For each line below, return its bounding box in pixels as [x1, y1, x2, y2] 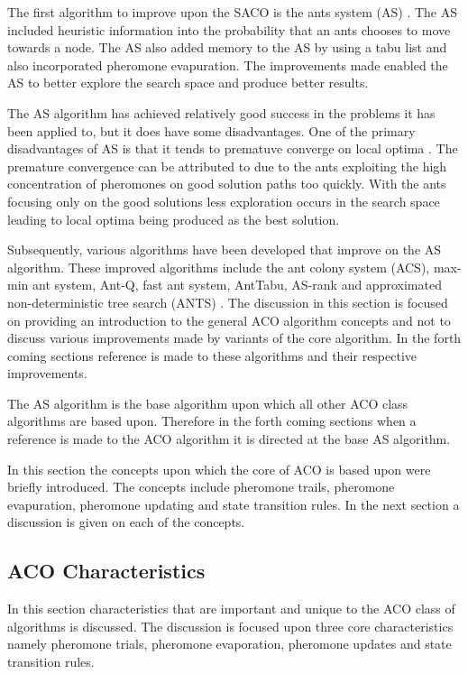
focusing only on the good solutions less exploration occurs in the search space [7, 191, 440, 210]
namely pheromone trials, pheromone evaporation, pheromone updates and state [7, 634, 452, 653]
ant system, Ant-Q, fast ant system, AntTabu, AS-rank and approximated [32, 275, 442, 294]
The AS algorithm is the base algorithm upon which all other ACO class [7, 393, 408, 412]
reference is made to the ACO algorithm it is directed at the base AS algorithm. [7, 429, 451, 448]
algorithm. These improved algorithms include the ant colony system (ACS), [7, 257, 430, 276]
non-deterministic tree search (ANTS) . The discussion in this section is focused [7, 292, 448, 311]
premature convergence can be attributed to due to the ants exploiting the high [7, 156, 447, 175]
